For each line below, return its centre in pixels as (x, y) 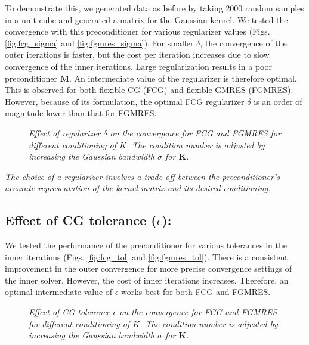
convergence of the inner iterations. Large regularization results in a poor (138, 66)
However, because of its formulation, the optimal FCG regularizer (125, 101)
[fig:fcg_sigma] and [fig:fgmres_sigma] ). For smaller (99, 43)
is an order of (278, 101)
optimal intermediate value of (59, 292)
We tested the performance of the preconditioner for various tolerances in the (146, 245)
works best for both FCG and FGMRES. (196, 292)
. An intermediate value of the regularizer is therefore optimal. (183, 78)
